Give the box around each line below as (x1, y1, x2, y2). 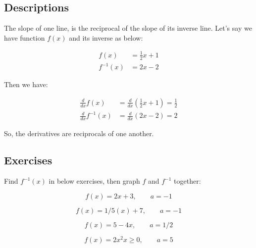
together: (174, 176, 201, 186)
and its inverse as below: (69, 32, 143, 43)
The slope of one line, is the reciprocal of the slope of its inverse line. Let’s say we (4, 23, 252, 33)
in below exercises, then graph (49, 176, 140, 186)
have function (4, 32, 45, 43)
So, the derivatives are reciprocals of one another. (4, 128, 154, 139)
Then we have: (4, 79, 48, 90)
